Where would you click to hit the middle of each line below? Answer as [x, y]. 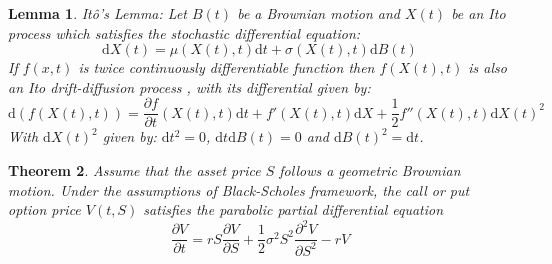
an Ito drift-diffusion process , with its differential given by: [189, 86]
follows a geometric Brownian [370, 170]
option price [44, 209]
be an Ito [478, 13]
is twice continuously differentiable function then [226, 67]
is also [487, 67]
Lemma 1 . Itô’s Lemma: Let [97, 13]
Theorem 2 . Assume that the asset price [134, 170]
